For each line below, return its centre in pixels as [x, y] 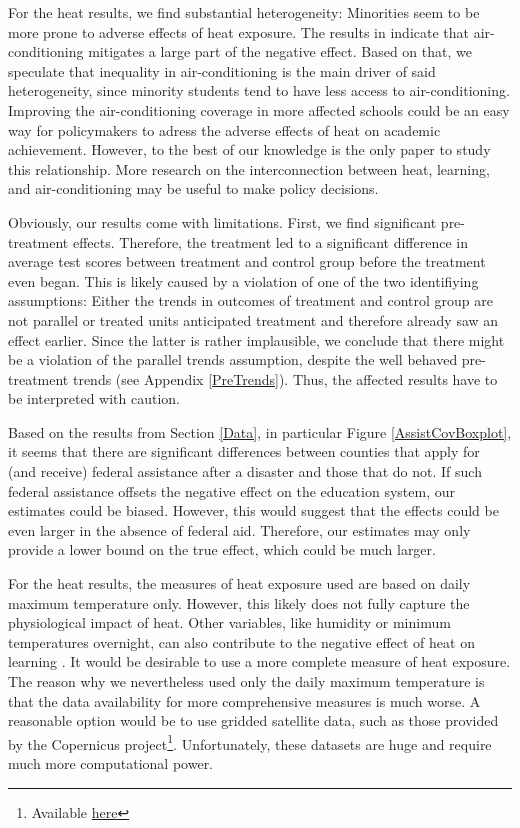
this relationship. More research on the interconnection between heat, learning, [249, 168]
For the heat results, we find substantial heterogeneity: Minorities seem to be [244, 12]
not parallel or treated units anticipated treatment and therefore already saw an [253, 319]
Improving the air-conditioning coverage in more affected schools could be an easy [259, 109]
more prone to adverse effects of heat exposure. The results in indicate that [238, 31]
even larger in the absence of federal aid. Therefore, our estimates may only [239, 529]
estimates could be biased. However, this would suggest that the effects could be [253, 510]
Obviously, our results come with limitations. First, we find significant [222, 221]
